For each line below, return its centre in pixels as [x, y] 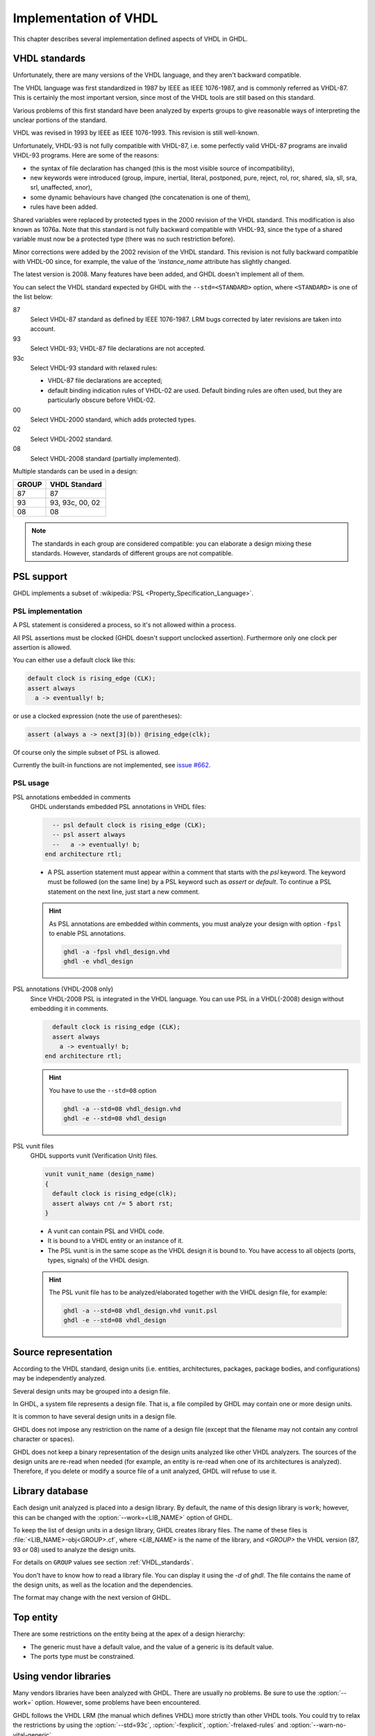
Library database [51, 1491]
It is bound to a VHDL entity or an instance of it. [116, 1241]
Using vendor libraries [62, 1676]
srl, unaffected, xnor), [61, 187]
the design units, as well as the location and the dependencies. [103, 1585]
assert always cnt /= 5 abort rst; [113, 1203]
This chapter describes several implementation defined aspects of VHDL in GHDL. [130, 39]
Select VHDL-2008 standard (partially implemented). [105, 458]
